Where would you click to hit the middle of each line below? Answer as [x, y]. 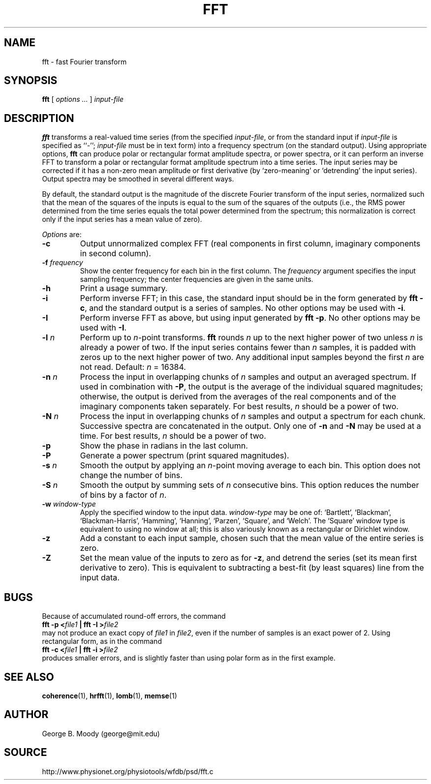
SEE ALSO [29, 677]
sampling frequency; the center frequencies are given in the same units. [197, 279]
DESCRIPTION [39, 118]
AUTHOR [26, 715]
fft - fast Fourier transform [84, 61]
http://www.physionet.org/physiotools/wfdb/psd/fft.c [128, 771]
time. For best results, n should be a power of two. [173, 436]
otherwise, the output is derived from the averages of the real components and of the [238, 397]
